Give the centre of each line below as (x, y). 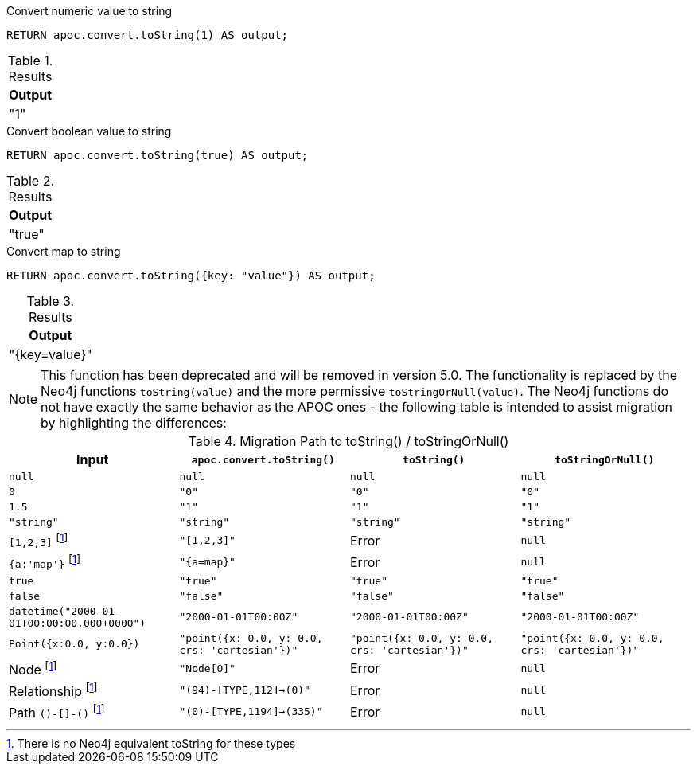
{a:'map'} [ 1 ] (45, 562)
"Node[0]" (207, 668)
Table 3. (51, 301)
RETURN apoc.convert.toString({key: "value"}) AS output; (191, 276)
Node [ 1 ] (33, 668)
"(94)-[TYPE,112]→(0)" (245, 690)
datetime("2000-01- (65, 611)
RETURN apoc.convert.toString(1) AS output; (148, 35)
